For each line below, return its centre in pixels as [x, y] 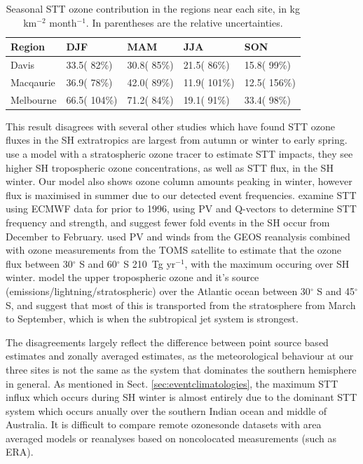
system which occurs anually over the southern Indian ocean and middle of [166, 410]
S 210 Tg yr [150, 263]
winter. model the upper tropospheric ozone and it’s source [132, 277]
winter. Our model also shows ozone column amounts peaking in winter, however [179, 181]
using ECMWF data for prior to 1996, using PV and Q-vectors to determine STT [181, 209]
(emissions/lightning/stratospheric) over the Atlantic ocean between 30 [158, 291]
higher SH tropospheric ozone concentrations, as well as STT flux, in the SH [170, 167]
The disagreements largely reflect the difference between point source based [167, 342]
